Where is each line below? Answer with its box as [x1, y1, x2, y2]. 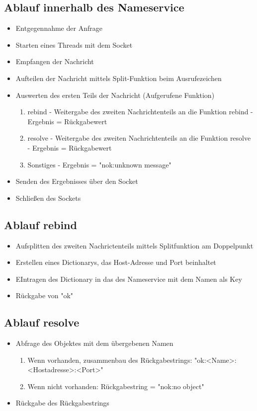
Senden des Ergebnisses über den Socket [15, 176, 138, 186]
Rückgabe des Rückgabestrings [15, 398, 109, 408]
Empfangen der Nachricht [15, 56, 94, 67]
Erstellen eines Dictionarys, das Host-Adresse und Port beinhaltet [15, 257, 216, 267]
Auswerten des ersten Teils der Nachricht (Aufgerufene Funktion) [15, 89, 215, 100]
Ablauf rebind [4, 217, 77, 232]
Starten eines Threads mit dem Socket [15, 39, 133, 50]
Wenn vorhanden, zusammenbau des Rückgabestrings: [27, 354, 192, 365]
